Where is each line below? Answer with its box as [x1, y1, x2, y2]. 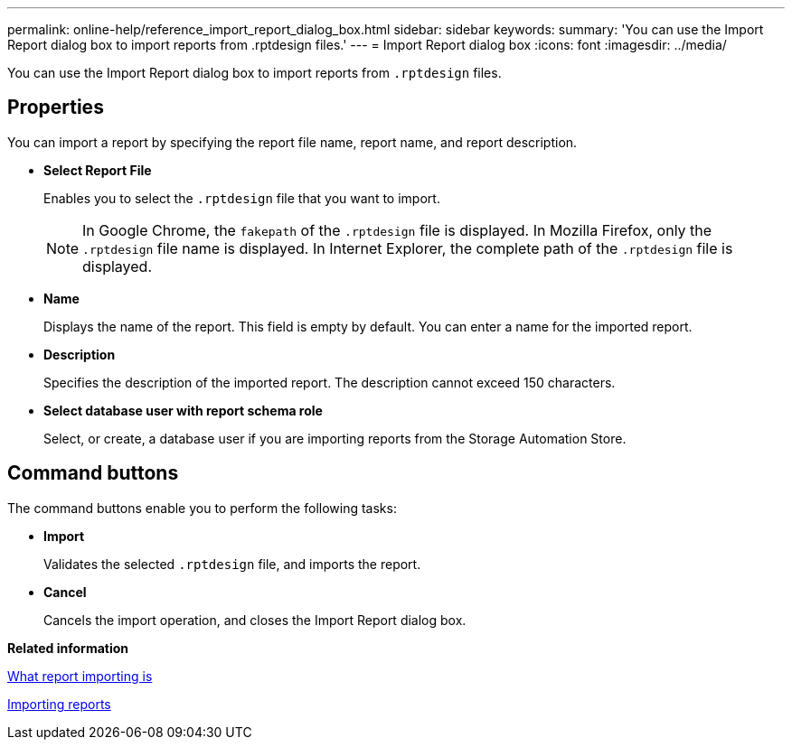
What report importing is [7, 668, 153, 684]
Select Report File [43, 162, 152, 178]
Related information [7, 640, 129, 656]
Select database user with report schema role [43, 402, 323, 418]
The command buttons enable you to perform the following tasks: [7, 500, 397, 516]
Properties [7, 96, 104, 119]
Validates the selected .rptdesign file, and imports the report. [43, 556, 421, 572]
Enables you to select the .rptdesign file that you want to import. [43, 190, 440, 206]
